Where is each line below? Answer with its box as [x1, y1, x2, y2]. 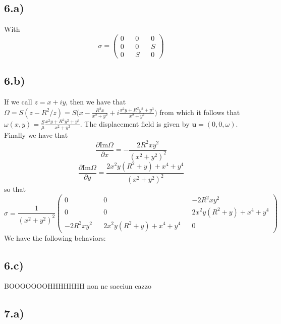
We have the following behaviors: [4, 232, 106, 243]
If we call [4, 96, 32, 107]
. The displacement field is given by [80, 118, 190, 129]
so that [4, 184, 26, 194]
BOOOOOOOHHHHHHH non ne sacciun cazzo [4, 281, 151, 291]
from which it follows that [159, 106, 240, 117]
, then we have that [66, 96, 126, 107]
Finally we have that [4, 130, 68, 140]
